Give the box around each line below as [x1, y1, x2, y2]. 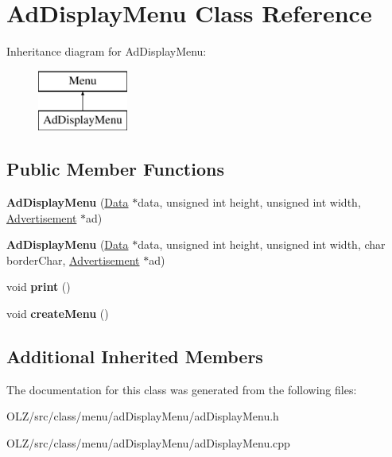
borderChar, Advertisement [6, 251, 140, 268]
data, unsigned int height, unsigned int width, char [138, 236, 386, 253]
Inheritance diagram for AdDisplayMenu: [6, 43, 207, 60]
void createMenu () [6, 305, 109, 322]
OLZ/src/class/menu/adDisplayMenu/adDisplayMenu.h [6, 408, 279, 424]
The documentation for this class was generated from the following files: [6, 381, 357, 397]
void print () [6, 278, 71, 295]
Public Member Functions [6, 157, 224, 181]
